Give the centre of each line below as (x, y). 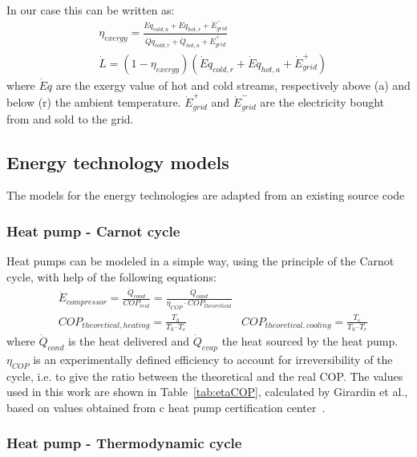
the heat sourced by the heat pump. (310, 341)
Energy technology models (118, 162)
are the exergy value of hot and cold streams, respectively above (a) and (233, 85)
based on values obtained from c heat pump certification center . (166, 407)
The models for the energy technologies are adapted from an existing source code (206, 195)
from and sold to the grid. (70, 118)
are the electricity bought (322, 102)
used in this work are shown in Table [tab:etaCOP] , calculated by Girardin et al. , (207, 392)
